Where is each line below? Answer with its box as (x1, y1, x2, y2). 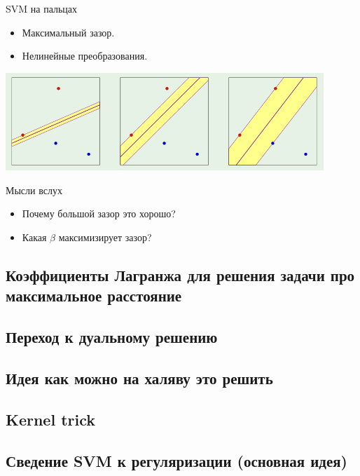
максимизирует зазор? (58, 230, 152, 245)
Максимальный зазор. (22, 25, 115, 39)
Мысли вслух (6, 182, 62, 197)
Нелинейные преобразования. (22, 48, 148, 63)
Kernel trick (6, 408, 96, 430)
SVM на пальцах (6, 1, 78, 15)
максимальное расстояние (6, 285, 182, 306)
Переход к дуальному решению (6, 326, 218, 348)
